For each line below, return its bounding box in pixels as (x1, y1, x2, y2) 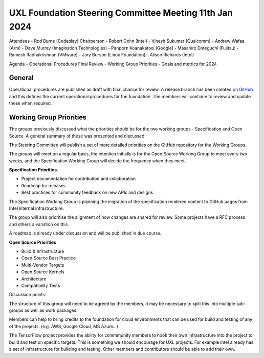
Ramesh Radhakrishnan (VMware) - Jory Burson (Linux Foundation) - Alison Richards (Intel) (9, 52, 194, 58)
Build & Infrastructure (21, 248, 65, 254)
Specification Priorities (9, 167, 57, 173)
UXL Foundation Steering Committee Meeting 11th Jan (9, 7, 233, 18)
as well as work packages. (24, 307, 78, 313)
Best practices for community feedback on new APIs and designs (21, 189, 154, 196)
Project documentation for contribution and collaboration (21, 176, 136, 181)
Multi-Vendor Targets (21, 262, 65, 268)
